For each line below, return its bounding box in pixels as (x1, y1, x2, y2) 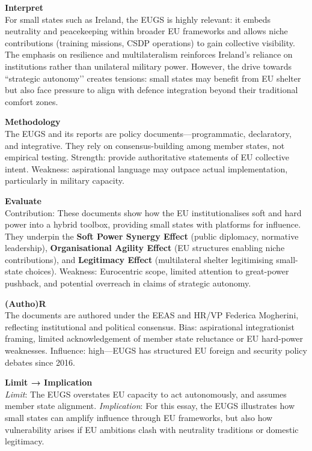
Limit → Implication (5, 376, 93, 389)
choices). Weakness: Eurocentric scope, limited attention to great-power (25, 265, 289, 277)
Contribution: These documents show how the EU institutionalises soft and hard (5, 206, 302, 219)
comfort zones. (5, 95, 58, 107)
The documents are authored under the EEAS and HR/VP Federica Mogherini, (5, 309, 299, 321)
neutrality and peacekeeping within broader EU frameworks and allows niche (5, 25, 288, 37)
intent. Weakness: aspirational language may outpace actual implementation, (5, 162, 288, 175)
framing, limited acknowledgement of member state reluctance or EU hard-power (5, 332, 303, 345)
